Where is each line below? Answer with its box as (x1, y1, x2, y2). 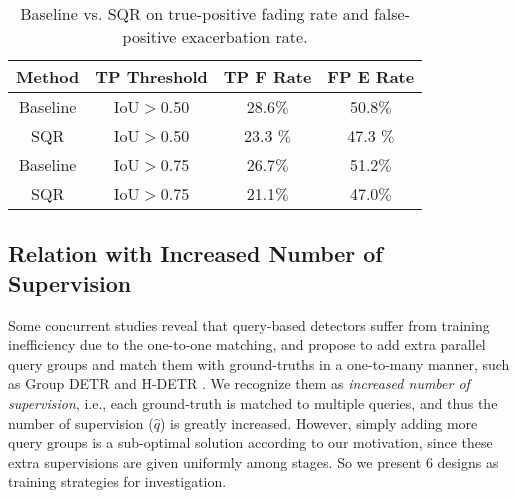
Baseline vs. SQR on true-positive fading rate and (20, 2, 369, 25)
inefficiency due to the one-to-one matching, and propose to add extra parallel (8, 334, 486, 355)
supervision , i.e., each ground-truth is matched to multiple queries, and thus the (8, 392, 498, 413)
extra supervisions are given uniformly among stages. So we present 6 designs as (8, 451, 499, 472)
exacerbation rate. (181, 25, 308, 48)
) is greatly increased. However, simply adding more (159, 412, 478, 433)
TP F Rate (223, 65, 312, 88)
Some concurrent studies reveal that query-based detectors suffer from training (8, 314, 490, 335)
